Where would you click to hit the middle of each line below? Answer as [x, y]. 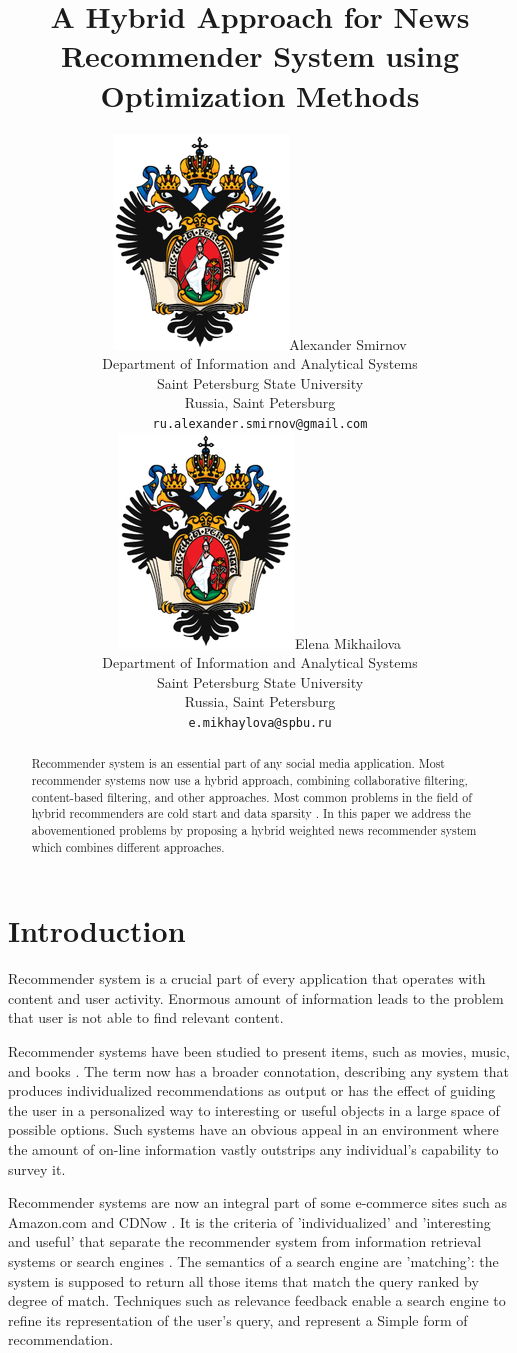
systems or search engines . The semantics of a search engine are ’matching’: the [253, 1260]
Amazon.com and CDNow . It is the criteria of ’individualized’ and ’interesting [249, 1221]
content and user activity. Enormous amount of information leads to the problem [256, 997]
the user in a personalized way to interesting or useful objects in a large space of [254, 1109]
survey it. [37, 1168]
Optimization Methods [260, 94]
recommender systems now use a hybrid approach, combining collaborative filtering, [249, 780]
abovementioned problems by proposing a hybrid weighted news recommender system [254, 829]
